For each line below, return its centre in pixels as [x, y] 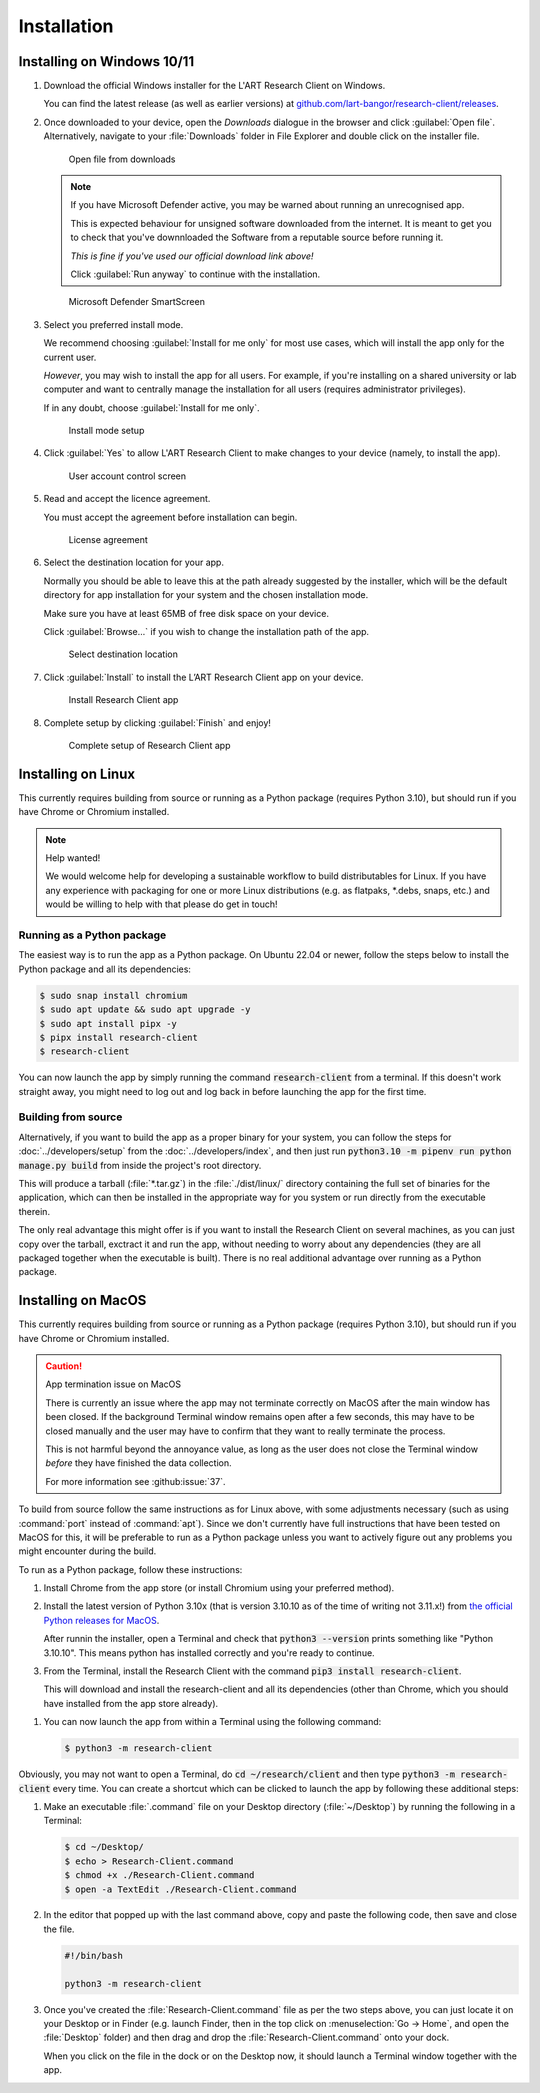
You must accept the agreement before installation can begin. [170, 517]
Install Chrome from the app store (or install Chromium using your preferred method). [219, 1588]
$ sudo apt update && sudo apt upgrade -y [145, 1009]
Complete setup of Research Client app [149, 745]
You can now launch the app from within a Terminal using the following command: [212, 1722]
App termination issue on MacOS [113, 1384]
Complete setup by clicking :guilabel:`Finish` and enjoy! [157, 722]
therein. [34, 1211]
